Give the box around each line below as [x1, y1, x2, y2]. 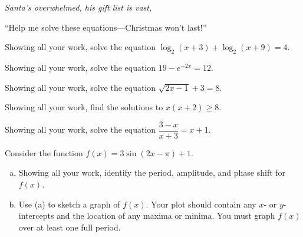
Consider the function [5, 146, 83, 159]
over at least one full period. [18, 220, 121, 233]
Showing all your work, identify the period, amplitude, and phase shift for [18, 166, 286, 179]
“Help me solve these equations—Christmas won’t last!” [5, 21, 207, 33]
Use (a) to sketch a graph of [18, 197, 120, 210]
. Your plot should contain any [146, 197, 256, 210]
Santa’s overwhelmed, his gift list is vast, [5, 1, 152, 13]
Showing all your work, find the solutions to [5, 101, 163, 113]
